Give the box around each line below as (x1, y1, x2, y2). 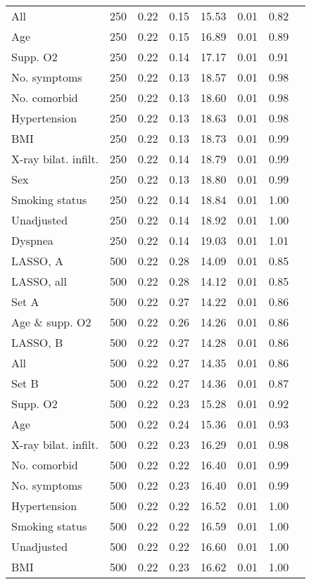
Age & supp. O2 (11, 314, 91, 330)
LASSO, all (11, 273, 67, 289)
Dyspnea (11, 232, 53, 248)
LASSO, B (11, 334, 63, 350)
